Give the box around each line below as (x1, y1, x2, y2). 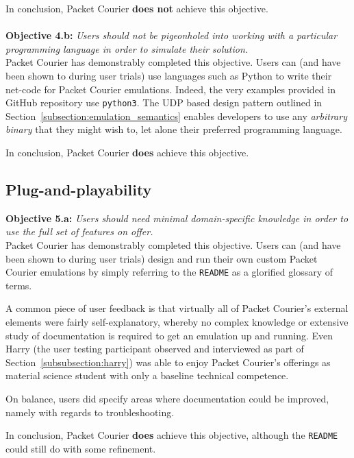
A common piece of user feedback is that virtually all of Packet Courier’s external (5, 301, 349, 315)
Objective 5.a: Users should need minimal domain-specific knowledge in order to (5, 210, 349, 225)
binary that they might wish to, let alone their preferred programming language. (5, 122, 342, 136)
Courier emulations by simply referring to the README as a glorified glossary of (5, 265, 333, 279)
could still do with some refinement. (5, 441, 156, 455)
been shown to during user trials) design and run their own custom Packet (5, 251, 318, 265)
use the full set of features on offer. (5, 224, 153, 239)
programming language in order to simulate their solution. (5, 41, 249, 56)
